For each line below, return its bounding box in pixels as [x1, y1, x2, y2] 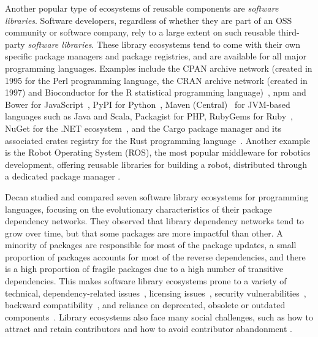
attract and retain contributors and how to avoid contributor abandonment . [5, 322, 292, 335]
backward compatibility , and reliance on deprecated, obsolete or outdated [5, 298, 286, 311]
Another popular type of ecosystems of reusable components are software [5, 2, 279, 14]
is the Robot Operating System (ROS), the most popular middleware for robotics [5, 146, 311, 159]
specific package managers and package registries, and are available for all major [5, 50, 307, 62]
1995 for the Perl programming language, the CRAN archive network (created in [5, 74, 308, 86]
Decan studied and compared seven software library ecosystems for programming [5, 190, 309, 203]
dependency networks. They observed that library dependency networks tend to [5, 214, 305, 227]
